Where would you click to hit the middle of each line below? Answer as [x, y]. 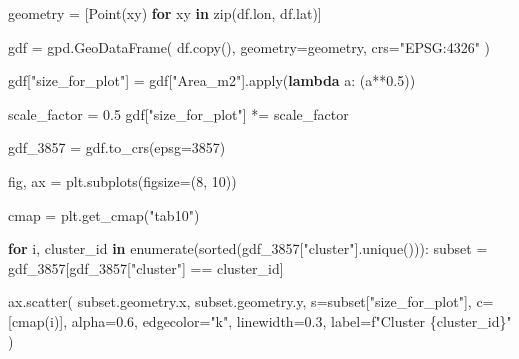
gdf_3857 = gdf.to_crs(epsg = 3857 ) [117, 147]
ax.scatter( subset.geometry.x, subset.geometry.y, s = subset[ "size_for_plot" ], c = [251, 301]
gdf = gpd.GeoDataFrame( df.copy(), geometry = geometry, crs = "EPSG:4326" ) [249, 46]
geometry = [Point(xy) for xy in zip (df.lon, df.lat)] [165, 13]
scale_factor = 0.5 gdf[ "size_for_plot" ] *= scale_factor [178, 113]
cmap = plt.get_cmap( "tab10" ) [104, 214]
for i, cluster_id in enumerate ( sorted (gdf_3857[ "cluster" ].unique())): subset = [248, 248]
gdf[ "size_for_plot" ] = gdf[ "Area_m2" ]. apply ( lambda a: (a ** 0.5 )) [212, 80]
